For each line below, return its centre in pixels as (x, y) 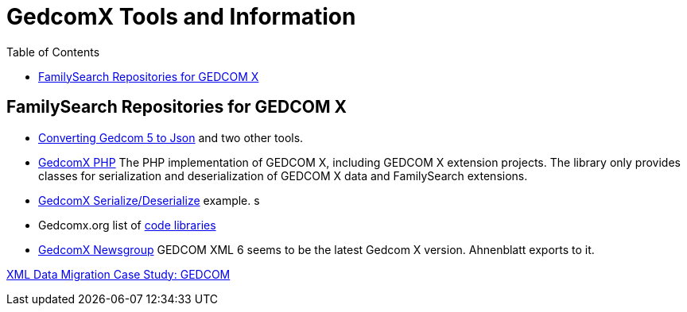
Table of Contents (53, 52)
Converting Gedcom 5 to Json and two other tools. (171, 137)
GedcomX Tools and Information (181, 17)
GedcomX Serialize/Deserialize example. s (149, 200)
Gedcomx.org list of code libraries (127, 225)
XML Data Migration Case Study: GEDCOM (118, 274)
